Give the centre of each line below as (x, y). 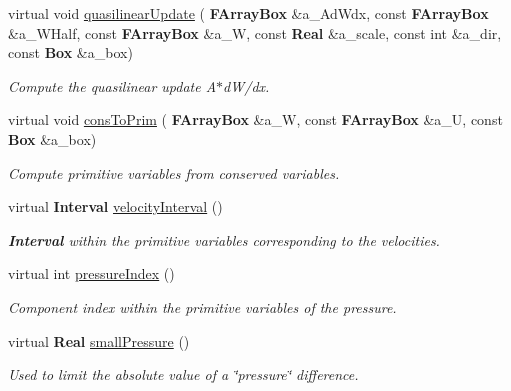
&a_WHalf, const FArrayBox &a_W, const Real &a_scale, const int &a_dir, (255, 32)
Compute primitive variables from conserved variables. (174, 172)
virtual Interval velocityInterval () (115, 206)
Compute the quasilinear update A (112, 85)
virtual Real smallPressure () (99, 340)
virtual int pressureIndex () (91, 273)
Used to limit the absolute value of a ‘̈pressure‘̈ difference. (183, 374)
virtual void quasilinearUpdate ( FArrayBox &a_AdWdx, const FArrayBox (248, 13)
